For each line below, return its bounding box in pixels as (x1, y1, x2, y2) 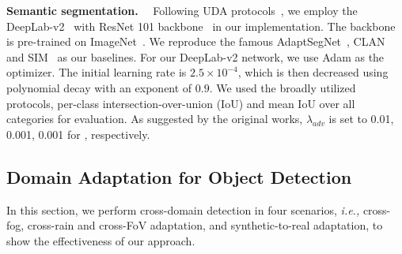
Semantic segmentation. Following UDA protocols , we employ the (6, 2, 358, 18)
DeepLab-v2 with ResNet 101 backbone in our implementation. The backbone (6, 17, 396, 34)
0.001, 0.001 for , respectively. (6, 125, 150, 142)
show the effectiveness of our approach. (6, 232, 195, 248)
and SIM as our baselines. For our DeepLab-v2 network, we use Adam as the (6, 48, 385, 65)
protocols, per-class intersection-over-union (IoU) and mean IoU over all (6, 95, 355, 111)
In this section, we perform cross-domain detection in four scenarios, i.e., (6, 201, 360, 218)
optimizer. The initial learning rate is (6, 64, 187, 80)
